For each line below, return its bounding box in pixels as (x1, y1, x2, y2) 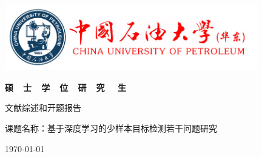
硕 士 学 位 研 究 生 (5, 81, 126, 93)
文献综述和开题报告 (5, 101, 81, 114)
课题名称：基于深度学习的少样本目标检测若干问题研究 (5, 121, 217, 134)
